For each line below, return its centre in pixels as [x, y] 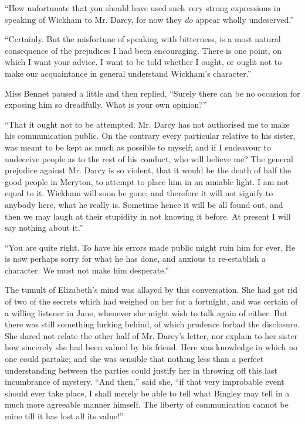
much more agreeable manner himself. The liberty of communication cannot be [147, 404]
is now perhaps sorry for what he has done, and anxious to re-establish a [135, 259]
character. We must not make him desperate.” [87, 270]
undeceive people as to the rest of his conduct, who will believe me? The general [149, 158]
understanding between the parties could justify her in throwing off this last [141, 370]
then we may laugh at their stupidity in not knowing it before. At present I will [148, 216]
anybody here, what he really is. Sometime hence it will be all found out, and [144, 204]
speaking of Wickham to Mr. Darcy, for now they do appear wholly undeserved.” [149, 19]
